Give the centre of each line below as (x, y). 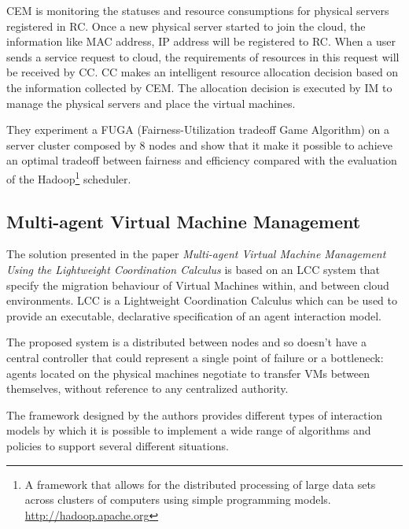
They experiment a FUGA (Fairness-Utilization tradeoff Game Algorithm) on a (198, 129)
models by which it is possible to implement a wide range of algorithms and (189, 430)
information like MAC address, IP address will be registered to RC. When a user (201, 41)
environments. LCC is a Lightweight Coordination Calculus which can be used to (202, 300)
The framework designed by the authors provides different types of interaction (195, 414)
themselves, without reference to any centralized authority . (147, 388)
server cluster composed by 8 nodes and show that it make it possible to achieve (199, 144)
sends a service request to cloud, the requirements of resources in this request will (203, 56)
